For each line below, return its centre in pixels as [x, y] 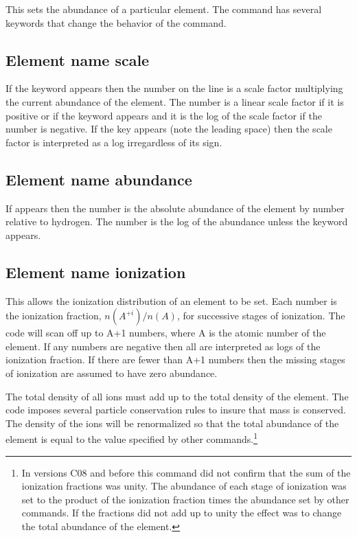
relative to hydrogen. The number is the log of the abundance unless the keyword [177, 221]
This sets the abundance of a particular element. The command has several [164, 9]
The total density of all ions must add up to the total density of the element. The [177, 396]
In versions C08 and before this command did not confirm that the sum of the [186, 472]
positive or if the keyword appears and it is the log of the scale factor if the [164, 115]
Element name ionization [96, 272]
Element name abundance [99, 179]
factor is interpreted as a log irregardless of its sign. [114, 142]
